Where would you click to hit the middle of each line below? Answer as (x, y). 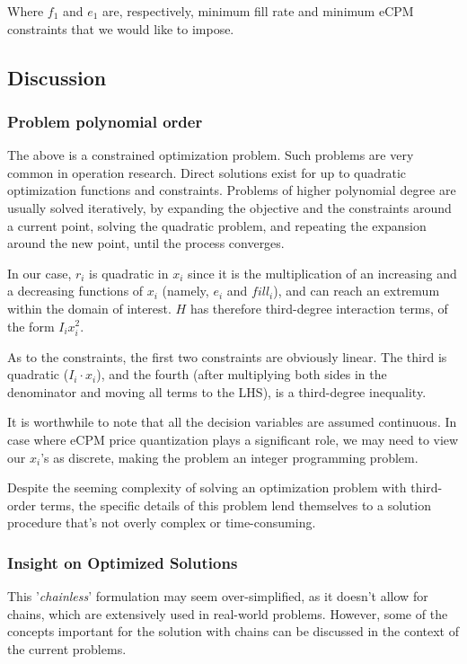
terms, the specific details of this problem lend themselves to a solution (235, 505)
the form (31, 326)
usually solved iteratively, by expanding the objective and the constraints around (229, 207)
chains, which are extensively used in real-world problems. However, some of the (228, 613)
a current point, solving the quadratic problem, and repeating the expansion (217, 225)
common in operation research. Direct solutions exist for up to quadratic (207, 172)
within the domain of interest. (89, 308)
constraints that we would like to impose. (121, 28)
